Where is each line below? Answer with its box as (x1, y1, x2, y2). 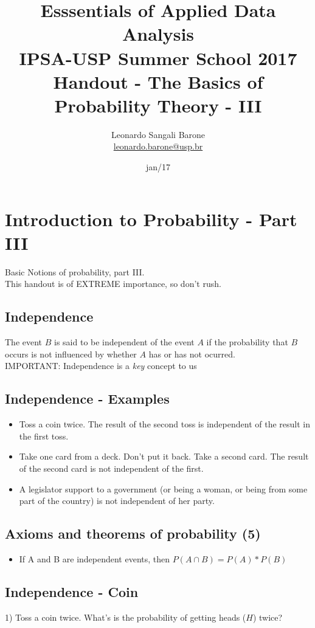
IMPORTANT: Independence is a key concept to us (5, 359, 197, 372)
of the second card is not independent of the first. (19, 461, 204, 474)
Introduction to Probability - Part (5, 206, 297, 231)
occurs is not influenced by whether (5, 347, 137, 360)
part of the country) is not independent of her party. (19, 494, 215, 507)
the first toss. (19, 429, 69, 442)
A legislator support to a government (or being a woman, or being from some (19, 482, 308, 495)
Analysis (122, 21, 195, 46)
